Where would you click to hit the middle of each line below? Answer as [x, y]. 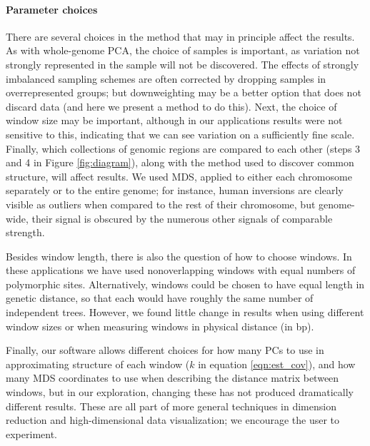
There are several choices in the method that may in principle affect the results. [180, 36]
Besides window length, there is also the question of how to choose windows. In [179, 256]
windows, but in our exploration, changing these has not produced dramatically [180, 392]
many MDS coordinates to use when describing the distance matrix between [172, 378]
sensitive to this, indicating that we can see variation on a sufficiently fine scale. [180, 134]
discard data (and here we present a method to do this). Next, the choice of [171, 106]
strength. [25, 232]
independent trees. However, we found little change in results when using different [185, 312]
